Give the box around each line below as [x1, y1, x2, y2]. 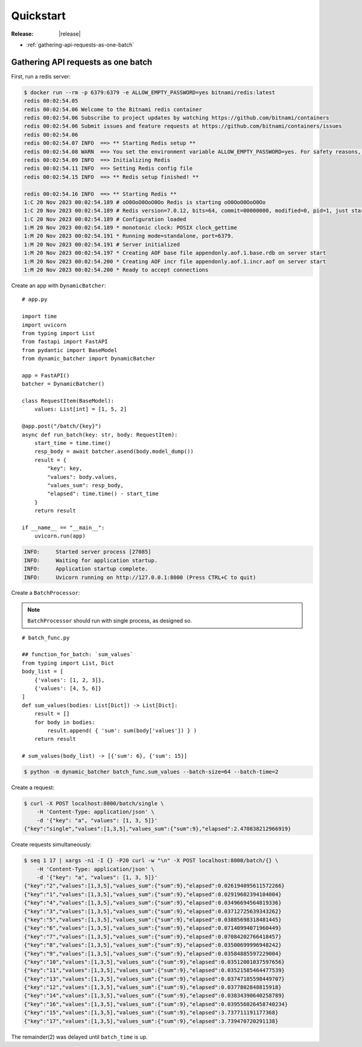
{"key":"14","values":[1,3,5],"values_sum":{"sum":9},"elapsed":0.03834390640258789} [24, 992, 285, 999]
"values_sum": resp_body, [47, 482, 124, 488]
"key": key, [47, 465, 83, 472]
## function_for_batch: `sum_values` [22, 651, 134, 658]
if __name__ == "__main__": [22, 524, 105, 531]
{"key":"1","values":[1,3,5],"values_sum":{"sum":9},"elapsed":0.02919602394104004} [24, 891, 282, 898]
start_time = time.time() [34, 440, 112, 447]
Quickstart [11, 9, 66, 22]
